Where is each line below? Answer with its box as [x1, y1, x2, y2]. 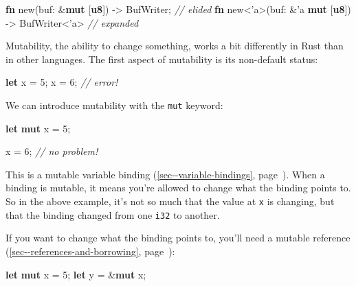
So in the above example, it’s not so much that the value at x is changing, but [5, 194, 335, 208]
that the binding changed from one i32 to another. [5, 207, 220, 222]
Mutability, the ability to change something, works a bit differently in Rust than [5, 38, 344, 53]
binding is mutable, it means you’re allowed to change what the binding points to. [5, 180, 351, 195]
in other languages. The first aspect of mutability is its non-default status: [5, 51, 318, 66]
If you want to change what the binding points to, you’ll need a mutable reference [5, 230, 351, 245]
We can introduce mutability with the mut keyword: [5, 97, 223, 112]
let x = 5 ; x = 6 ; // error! [5, 75, 118, 89]
